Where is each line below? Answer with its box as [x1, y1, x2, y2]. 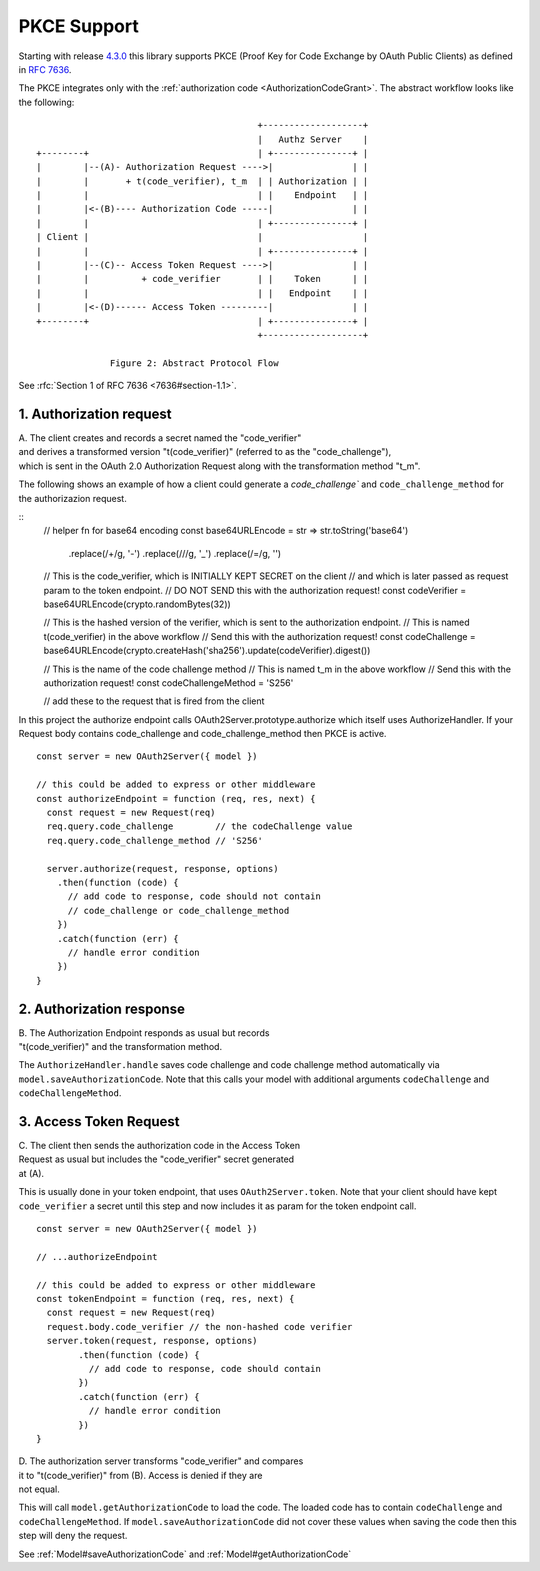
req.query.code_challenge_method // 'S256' [46, 835, 264, 846]
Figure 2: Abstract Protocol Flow [110, 357, 279, 369]
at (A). [18, 1167, 45, 1179]
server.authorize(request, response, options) [46, 863, 279, 874]
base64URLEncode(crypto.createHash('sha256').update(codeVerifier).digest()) [43, 645, 371, 657]
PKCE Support [18, 15, 139, 37]
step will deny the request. [18, 1530, 128, 1542]
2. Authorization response [18, 1000, 185, 1017]
